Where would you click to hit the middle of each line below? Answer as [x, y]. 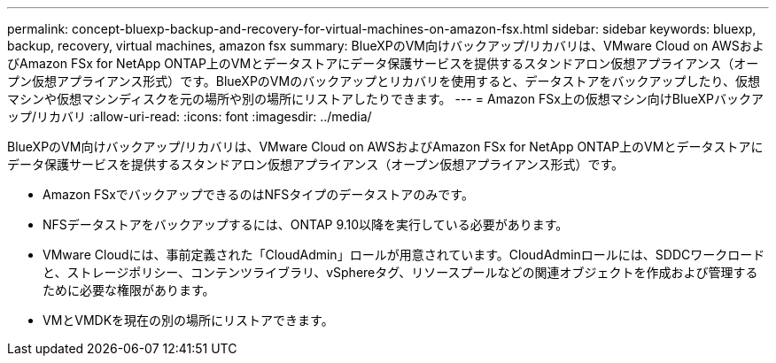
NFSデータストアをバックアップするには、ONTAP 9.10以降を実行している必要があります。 [306, 224]
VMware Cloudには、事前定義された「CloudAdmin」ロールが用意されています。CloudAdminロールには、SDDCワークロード [404, 255]
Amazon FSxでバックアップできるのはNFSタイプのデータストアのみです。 [258, 194]
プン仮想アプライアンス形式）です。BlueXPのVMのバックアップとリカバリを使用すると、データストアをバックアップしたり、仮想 [384, 81]
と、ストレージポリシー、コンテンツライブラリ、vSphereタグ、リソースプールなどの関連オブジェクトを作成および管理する [400, 272]
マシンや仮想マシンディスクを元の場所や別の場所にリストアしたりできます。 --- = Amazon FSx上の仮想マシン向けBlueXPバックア [385, 99]
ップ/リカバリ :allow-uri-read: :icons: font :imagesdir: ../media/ [190, 116]
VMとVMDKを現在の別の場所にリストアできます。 [188, 320]
